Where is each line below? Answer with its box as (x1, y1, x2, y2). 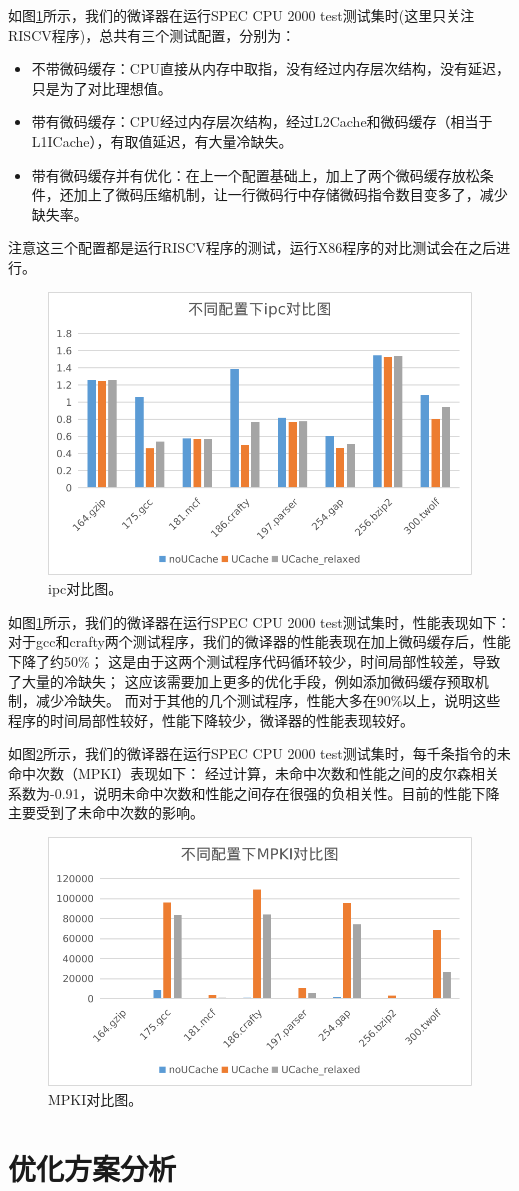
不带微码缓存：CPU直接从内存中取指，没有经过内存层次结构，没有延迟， (31, 58, 510, 79)
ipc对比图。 (48, 578, 123, 599)
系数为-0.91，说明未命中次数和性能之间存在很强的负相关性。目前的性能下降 (8, 782, 500, 803)
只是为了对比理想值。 (31, 77, 172, 98)
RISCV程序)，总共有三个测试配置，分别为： (8, 24, 296, 45)
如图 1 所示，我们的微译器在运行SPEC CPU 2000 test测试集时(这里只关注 (8, 5, 475, 25)
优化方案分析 (8, 1148, 177, 1189)
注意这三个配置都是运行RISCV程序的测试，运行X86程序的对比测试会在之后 (8, 237, 497, 258)
